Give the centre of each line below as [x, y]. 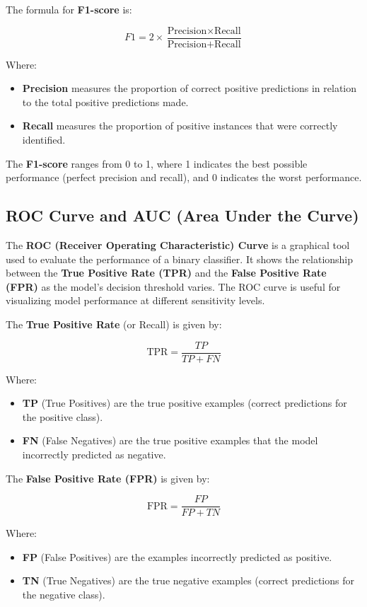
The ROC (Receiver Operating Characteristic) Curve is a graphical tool [178, 245]
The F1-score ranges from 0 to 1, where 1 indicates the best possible [157, 163]
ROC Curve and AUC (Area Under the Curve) [182, 215]
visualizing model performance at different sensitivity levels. [135, 300]
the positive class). [63, 416]
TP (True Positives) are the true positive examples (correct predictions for [185, 403]
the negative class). [64, 595]
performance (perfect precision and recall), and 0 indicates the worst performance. [184, 177]
